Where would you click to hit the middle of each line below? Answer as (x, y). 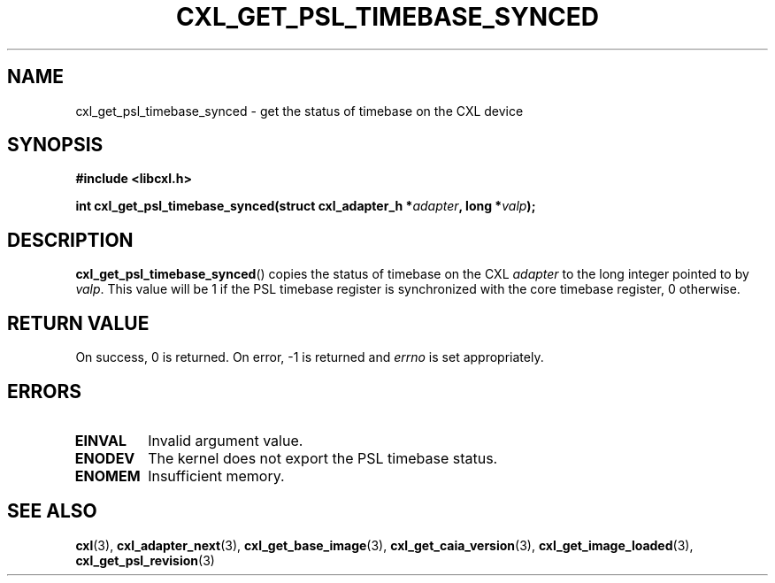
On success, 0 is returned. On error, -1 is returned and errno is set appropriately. (310, 357)
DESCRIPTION (70, 240)
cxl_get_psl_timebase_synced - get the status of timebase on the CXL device (299, 111)
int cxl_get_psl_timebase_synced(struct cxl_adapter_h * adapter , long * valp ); (306, 206)
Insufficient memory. (216, 476)
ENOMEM (107, 476)
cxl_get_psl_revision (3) (145, 560)
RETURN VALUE (78, 323)
